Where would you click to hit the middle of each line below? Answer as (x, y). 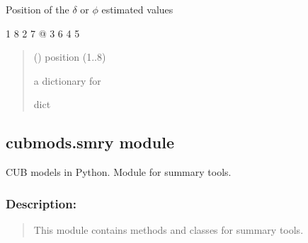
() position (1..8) (70, 57)
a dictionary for (67, 80)
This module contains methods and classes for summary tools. (169, 229)
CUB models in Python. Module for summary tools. (119, 172)
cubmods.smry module (90, 142)
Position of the (38, 9)
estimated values (137, 9)
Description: (41, 203)
